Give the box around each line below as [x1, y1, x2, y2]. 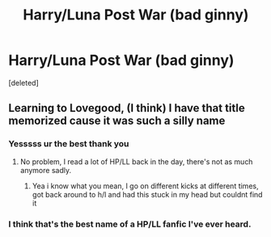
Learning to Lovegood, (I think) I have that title [8, 101, 245, 115]
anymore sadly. [19, 165, 71, 175]
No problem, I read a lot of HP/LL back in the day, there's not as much [19, 156, 253, 167]
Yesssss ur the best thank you [8, 138, 129, 150]
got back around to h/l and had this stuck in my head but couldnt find [32, 189, 263, 199]
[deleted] [8, 78, 39, 87]
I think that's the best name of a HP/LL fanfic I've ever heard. [8, 218, 252, 230]
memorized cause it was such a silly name [8, 114, 226, 128]
